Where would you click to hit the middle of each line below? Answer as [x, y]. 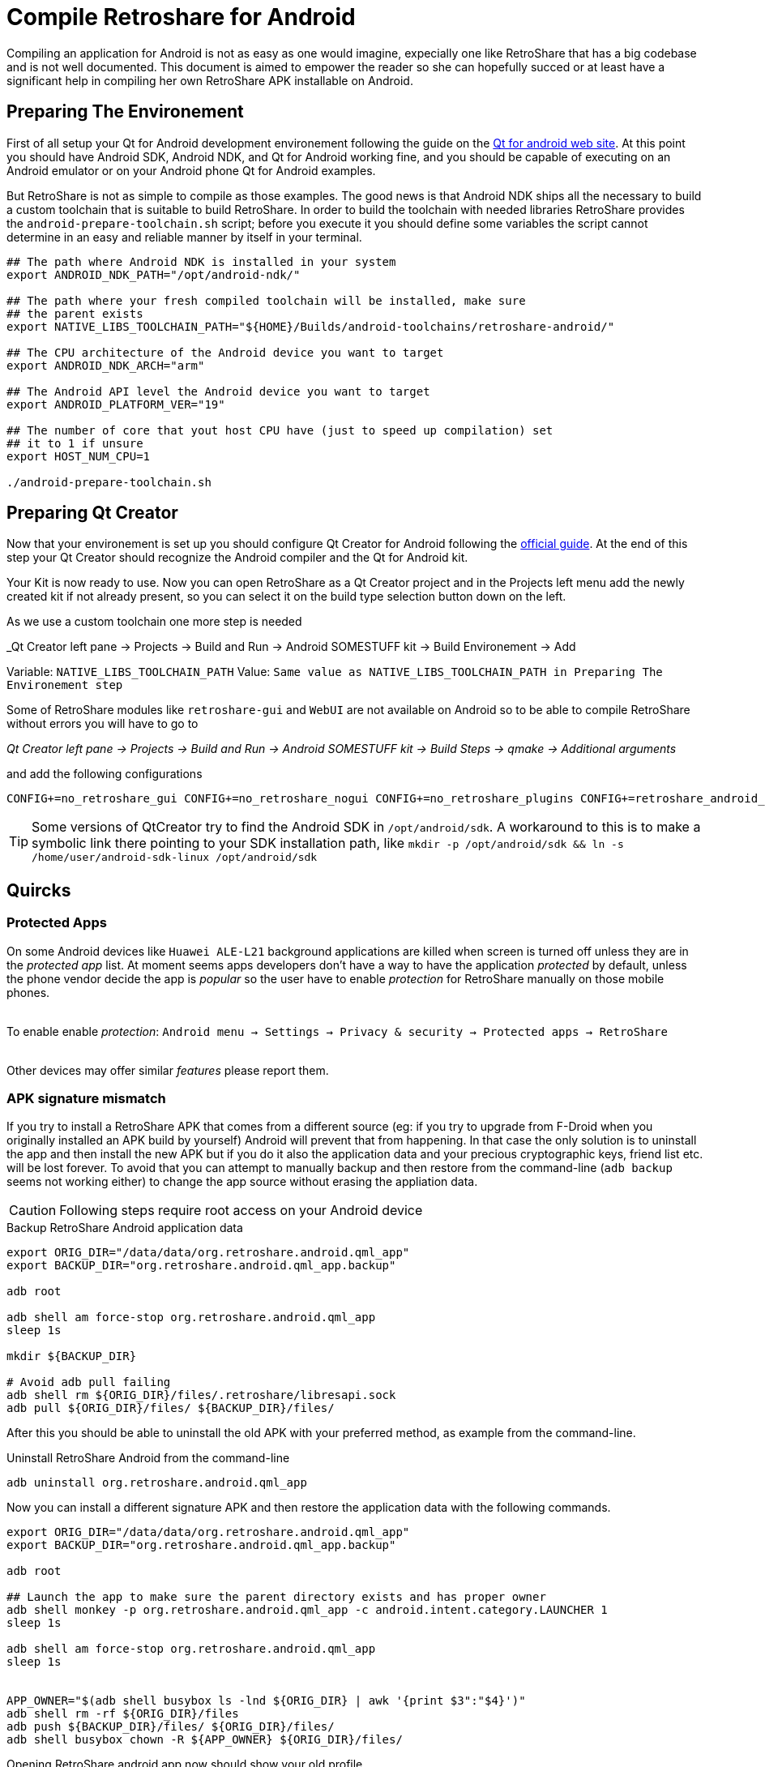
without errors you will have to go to [103, 724]
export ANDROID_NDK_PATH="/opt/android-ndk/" [154, 274]
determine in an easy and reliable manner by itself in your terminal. [184, 237]
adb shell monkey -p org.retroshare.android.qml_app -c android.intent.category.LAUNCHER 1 [307, 1610]
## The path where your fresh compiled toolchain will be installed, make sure [266, 300]
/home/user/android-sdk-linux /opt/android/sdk [175, 858]
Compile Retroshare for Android [181, 17]
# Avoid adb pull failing [89, 1382]
